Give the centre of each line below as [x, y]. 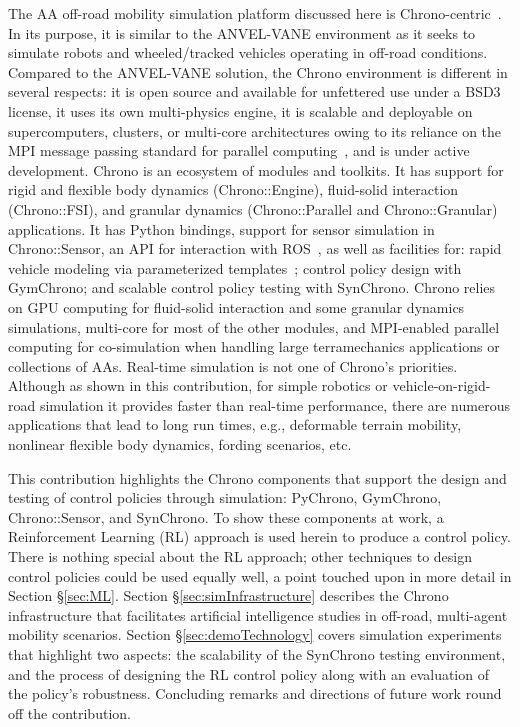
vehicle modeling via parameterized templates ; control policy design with [235, 267]
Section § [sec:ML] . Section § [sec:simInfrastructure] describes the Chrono [228, 595]
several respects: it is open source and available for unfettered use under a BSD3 [254, 91]
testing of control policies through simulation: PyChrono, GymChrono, [225, 497]
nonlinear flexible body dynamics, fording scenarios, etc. [180, 444]
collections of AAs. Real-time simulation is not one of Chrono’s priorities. [233, 365]
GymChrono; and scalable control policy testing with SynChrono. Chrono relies [252, 287]
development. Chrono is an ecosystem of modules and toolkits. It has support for [256, 169]
